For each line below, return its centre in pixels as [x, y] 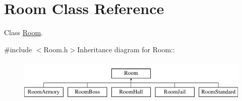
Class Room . [23, 32]
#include [18, 49]
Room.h [56, 49]
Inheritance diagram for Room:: [126, 49]
